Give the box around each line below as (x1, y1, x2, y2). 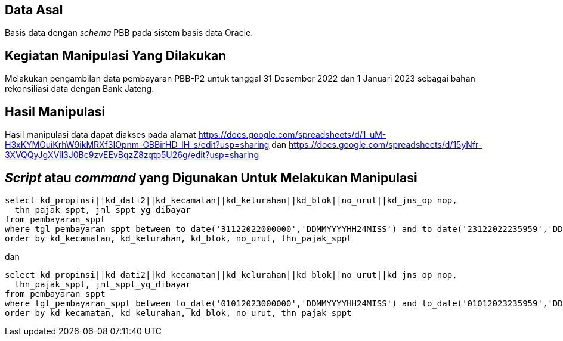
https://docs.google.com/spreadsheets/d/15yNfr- (289, 139, 482, 150)
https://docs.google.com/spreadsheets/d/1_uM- (198, 129, 386, 140)
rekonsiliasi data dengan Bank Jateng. (5, 83, 154, 94)
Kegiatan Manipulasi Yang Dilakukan (5, 48, 227, 63)
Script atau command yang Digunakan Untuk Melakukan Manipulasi (5, 170, 417, 185)
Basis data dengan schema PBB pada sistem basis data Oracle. (5, 27, 253, 38)
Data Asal (5, 2, 63, 17)
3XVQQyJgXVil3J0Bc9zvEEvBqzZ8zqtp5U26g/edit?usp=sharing (5, 150, 259, 160)
